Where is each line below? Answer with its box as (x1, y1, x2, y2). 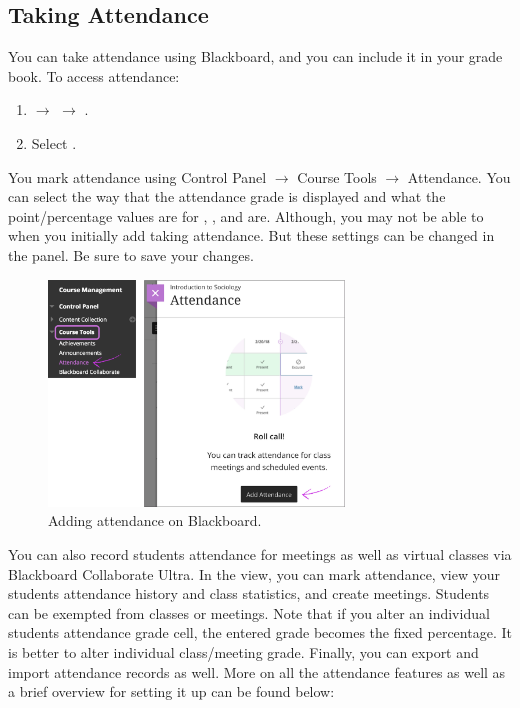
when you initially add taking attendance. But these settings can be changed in (8, 225, 495, 246)
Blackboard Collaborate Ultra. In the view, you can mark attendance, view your (8, 563, 500, 584)
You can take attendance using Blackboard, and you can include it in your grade (8, 46, 503, 67)
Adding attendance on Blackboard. (48, 510, 262, 531)
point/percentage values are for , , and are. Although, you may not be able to (8, 205, 484, 226)
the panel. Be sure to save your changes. (8, 244, 254, 265)
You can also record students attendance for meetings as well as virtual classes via (8, 543, 512, 564)
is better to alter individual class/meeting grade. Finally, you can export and (8, 641, 479, 662)
